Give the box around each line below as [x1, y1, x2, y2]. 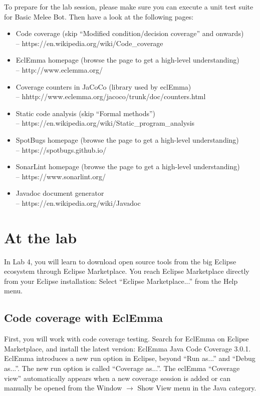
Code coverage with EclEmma [4, 310, 163, 325]
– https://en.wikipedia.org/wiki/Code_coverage [16, 38, 163, 48]
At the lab [4, 227, 77, 247]
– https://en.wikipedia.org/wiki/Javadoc [16, 197, 141, 208]
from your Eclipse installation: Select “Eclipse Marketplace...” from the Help [4, 275, 238, 286]
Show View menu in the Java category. [137, 382, 256, 393]
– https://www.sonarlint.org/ [16, 171, 106, 181]
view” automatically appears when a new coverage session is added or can [4, 372, 230, 383]
